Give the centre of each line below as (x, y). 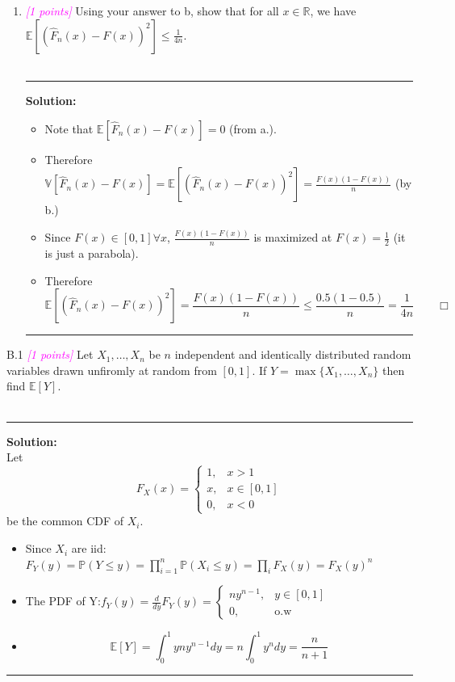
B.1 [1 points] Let (50, 354)
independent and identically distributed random (293, 354)
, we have (333, 11)
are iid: (89, 548)
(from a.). (253, 128)
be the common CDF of (65, 521)
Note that (69, 128)
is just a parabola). (92, 253)
